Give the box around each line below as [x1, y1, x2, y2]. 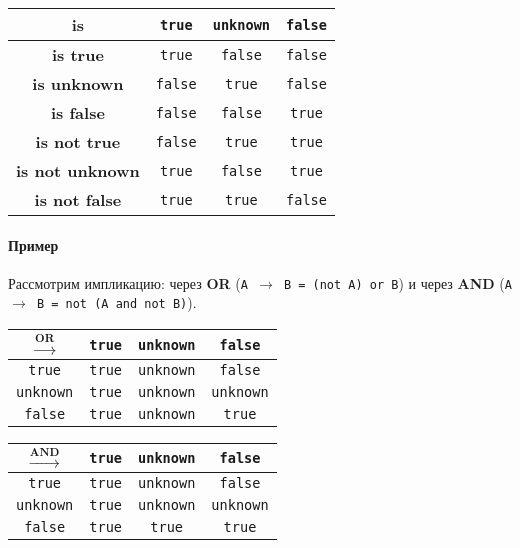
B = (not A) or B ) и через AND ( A [283, 272, 512, 293]
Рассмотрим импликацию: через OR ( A [8, 272, 248, 293]
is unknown [32, 72, 124, 95]
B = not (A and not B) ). [36, 292, 197, 313]
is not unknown [16, 159, 140, 182]
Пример [8, 234, 59, 255]
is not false [34, 188, 122, 211]
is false [50, 101, 105, 124]
